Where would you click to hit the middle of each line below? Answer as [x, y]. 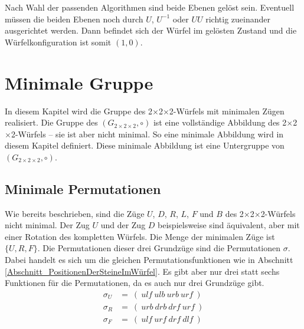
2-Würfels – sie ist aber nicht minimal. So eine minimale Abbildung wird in [147, 134]
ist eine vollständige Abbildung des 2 [220, 122]
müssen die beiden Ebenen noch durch [74, 19]
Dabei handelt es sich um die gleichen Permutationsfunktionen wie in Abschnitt [149, 260]
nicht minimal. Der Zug [47, 225]
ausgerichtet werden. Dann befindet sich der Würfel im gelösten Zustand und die [151, 30]
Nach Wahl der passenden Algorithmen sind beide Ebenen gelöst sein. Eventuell [150, 7]
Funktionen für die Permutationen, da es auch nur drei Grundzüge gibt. [135, 283]
